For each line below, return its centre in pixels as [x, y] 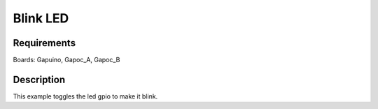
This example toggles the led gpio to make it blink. [85, 96]
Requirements [44, 43]
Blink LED [41, 18]
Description [39, 79]
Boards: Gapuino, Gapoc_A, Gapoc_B [66, 60]
